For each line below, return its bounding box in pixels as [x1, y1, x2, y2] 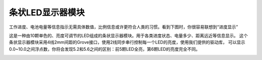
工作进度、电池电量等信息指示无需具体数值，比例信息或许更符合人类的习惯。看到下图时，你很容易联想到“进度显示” [9, 24, 238, 30]
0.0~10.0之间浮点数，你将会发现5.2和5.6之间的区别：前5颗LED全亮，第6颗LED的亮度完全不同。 [9, 46, 200, 52]
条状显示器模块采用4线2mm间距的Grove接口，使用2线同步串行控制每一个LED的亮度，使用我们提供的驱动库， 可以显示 [9, 39, 246, 45]
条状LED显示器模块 [9, 7, 85, 18]
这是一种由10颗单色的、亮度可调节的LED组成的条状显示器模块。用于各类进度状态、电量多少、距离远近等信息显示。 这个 [9, 33, 248, 38]
